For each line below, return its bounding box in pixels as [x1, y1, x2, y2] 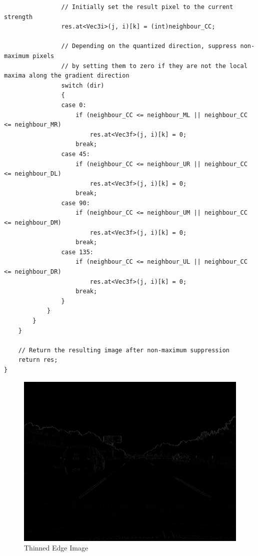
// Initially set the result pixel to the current [61, 4, 233, 11]
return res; [18, 356, 58, 364]
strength [4, 13, 33, 21]
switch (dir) [61, 82, 104, 89]
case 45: [61, 150, 90, 158]
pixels [32, 52, 54, 60]
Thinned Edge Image [24, 542, 88, 553]
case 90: [61, 199, 90, 207]
